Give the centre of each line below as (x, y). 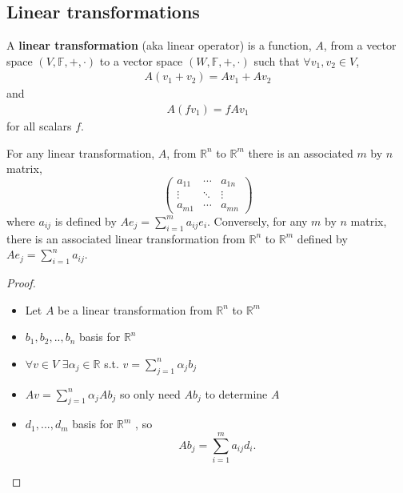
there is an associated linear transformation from (126, 238)
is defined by (86, 220)
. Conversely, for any (257, 220)
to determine (236, 393)
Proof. (21, 283)
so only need (150, 393)
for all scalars (39, 126)
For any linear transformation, (81, 152)
